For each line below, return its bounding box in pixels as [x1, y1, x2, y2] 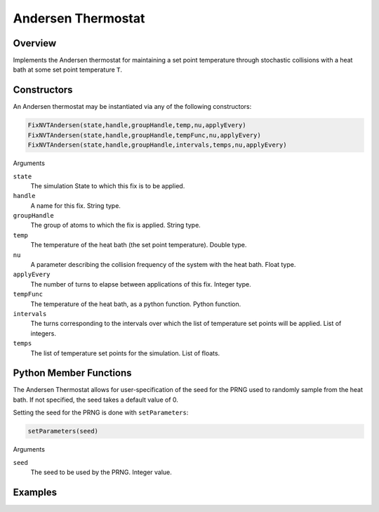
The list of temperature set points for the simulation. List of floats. [30, 348, 220, 357]
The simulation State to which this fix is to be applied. [30, 181, 185, 190]
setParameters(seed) [27, 427, 98, 435]
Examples [13, 486, 58, 498]
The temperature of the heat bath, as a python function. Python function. [30, 299, 241, 308]
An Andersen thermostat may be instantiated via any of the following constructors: [13, 103, 252, 111]
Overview [13, 37, 57, 49]
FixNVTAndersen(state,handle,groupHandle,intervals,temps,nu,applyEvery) [27, 141, 287, 149]
